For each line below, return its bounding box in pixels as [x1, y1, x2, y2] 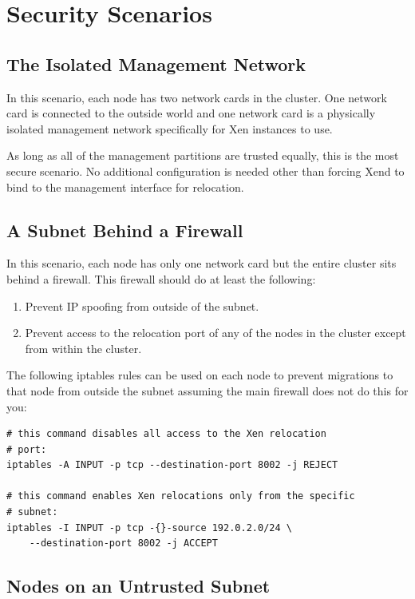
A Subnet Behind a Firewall [6, 217, 243, 242]
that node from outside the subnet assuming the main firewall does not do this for [6, 382, 409, 399]
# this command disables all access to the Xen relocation [6, 428, 326, 440]
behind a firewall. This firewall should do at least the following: [6, 270, 316, 287]
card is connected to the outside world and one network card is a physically [6, 105, 376, 121]
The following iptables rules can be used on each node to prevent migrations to [6, 367, 393, 383]
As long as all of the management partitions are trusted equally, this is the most [6, 147, 399, 164]
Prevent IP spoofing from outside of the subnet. [25, 297, 259, 314]
